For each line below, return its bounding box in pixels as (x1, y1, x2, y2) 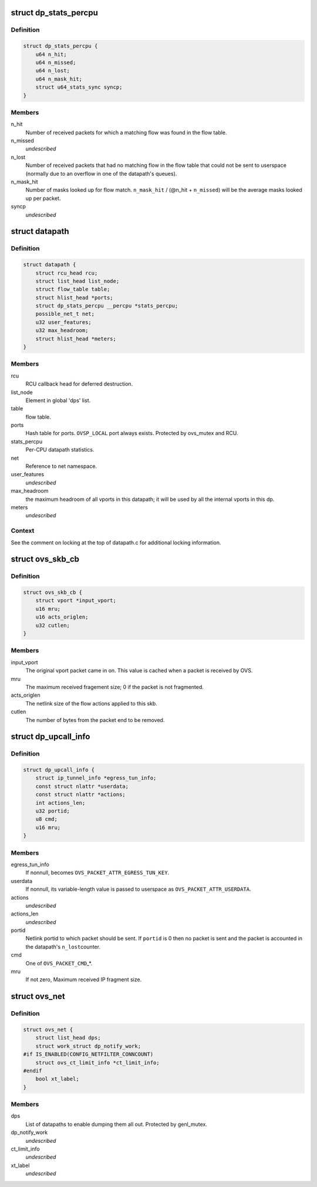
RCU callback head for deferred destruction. (25, 380, 133, 387)
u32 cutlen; (35, 622, 70, 628)
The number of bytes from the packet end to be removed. (25, 716, 165, 723)
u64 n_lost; (35, 68, 70, 74)
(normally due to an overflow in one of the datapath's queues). (25, 170, 177, 177)
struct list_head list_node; (35, 277, 120, 285)
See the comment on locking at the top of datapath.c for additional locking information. (11, 539, 221, 546)
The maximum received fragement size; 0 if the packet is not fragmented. (25, 683, 204, 690)
